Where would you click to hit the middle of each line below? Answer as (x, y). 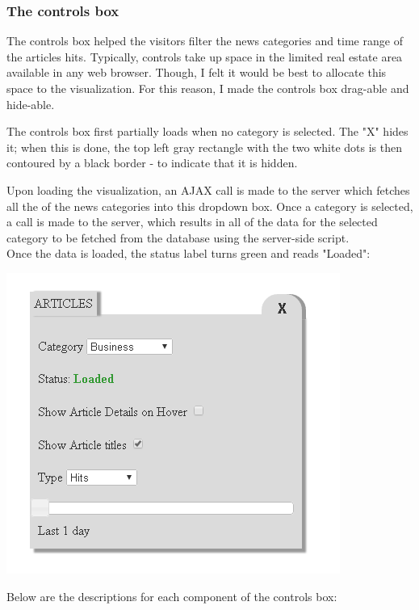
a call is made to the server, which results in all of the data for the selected (192, 222)
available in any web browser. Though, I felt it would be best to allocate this (197, 72)
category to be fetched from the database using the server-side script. (178, 237)
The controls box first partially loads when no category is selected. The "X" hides (207, 131)
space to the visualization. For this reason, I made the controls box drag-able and (208, 88)
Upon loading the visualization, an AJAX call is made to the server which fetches (208, 189)
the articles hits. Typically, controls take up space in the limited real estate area (205, 56)
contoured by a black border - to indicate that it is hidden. (152, 163)
